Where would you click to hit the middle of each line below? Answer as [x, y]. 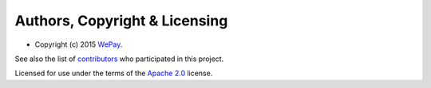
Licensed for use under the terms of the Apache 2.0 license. [114, 73]
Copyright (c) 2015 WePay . [79, 44]
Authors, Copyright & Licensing [121, 21]
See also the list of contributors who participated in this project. [119, 59]
